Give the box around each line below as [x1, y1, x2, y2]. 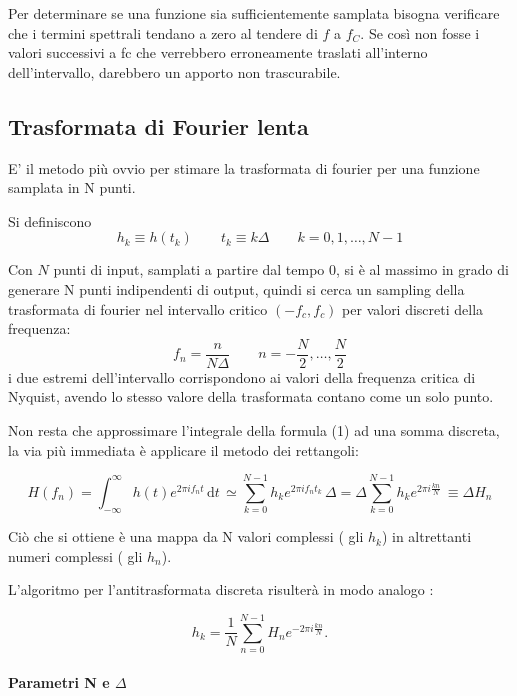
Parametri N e [8, 671, 110, 692]
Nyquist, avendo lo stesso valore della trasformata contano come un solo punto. [8, 386, 494, 407]
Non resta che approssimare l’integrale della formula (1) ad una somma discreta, [8, 419, 500, 440]
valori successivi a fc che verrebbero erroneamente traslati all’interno [8, 42, 428, 63]
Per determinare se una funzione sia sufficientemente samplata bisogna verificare [8, 3, 500, 23]
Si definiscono [8, 210, 92, 231]
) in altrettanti [381, 526, 472, 547]
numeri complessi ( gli [8, 545, 143, 566]
